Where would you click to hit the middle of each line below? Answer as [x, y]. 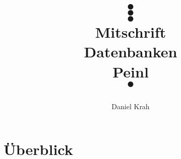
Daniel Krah [131, 106]
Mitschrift [131, 32]
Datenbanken [131, 52]
